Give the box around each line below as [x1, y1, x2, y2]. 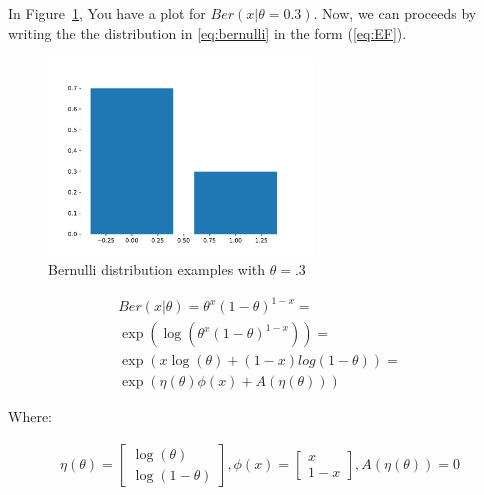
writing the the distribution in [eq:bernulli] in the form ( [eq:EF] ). [8, 22, 407, 43]
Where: [8, 406, 52, 427]
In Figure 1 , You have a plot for [8, 3, 206, 23]
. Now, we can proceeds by [313, 3, 477, 23]
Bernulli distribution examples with [48, 259, 266, 280]
